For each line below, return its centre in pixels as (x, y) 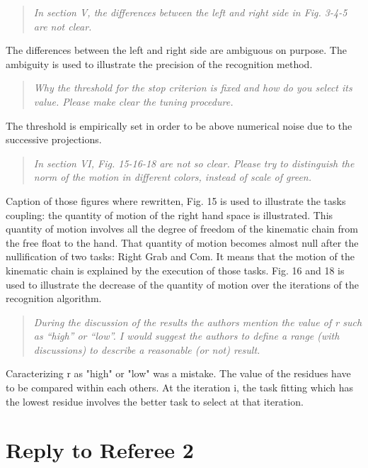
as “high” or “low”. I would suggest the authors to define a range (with (186, 336)
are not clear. (63, 26)
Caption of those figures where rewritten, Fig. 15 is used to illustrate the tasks (176, 200)
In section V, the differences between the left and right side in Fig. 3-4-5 (190, 12)
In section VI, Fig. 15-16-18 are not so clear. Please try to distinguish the (194, 163)
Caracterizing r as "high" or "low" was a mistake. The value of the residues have (178, 373)
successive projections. (54, 139)
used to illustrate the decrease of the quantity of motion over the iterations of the (183, 284)
